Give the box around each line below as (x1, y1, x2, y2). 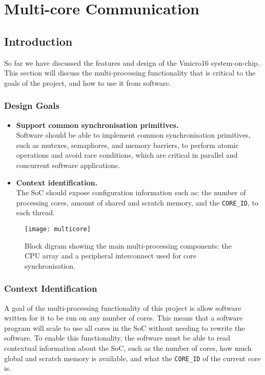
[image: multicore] (25, 225, 91, 233)
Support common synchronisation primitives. (16, 119, 179, 130)
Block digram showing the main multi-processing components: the (25, 240, 232, 251)
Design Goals (4, 99, 59, 112)
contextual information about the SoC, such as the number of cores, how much (4, 343, 252, 353)
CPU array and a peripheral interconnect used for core (25, 250, 197, 261)
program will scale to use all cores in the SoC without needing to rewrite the (4, 322, 245, 333)
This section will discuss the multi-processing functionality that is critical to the (4, 67, 256, 78)
